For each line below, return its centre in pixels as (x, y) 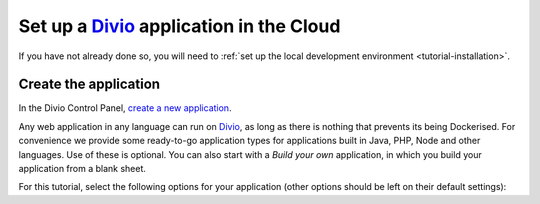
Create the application (89, 84)
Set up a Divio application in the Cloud (179, 26)
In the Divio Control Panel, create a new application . (125, 108)
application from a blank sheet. (82, 169)
